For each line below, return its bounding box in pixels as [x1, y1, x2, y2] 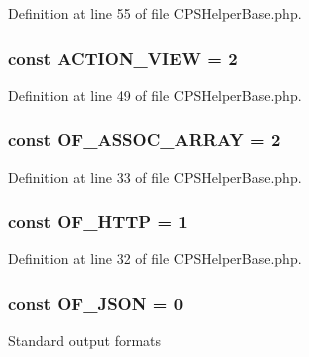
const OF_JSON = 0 [8, 290, 184, 315]
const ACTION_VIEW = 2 [8, 45, 238, 70]
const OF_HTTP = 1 [8, 209, 188, 234]
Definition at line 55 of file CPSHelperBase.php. [8, 3, 302, 23]
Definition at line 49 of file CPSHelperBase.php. [8, 84, 302, 105]
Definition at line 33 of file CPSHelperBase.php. [8, 166, 302, 187]
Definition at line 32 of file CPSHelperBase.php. [8, 248, 302, 269]
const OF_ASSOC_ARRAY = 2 [8, 127, 281, 152]
